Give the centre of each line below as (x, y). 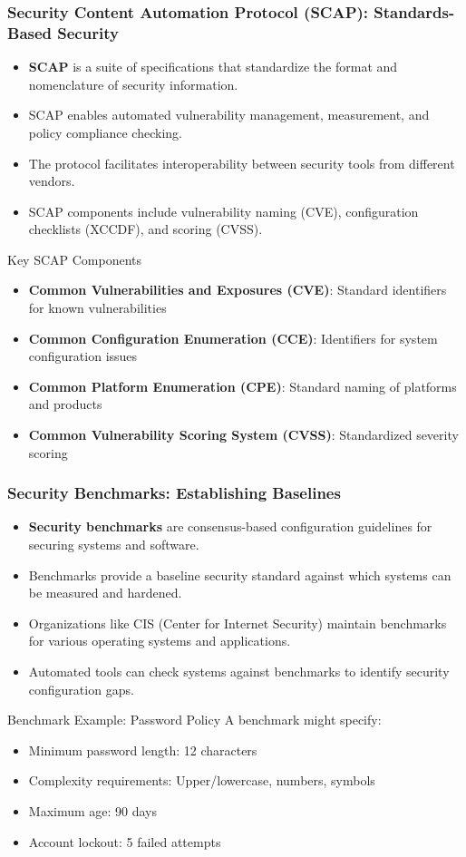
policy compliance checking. (105, 132)
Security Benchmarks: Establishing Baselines (174, 493)
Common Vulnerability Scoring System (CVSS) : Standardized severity (243, 435)
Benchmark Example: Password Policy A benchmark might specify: (194, 720)
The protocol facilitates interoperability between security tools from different (242, 163)
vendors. (52, 181)
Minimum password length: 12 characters (143, 750)
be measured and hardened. (105, 593)
